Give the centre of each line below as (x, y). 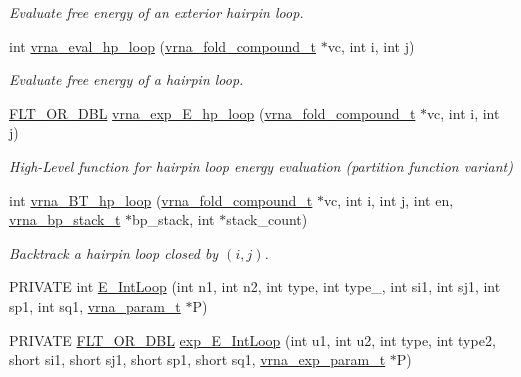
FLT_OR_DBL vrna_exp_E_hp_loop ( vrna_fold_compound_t (212, 112)
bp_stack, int (173, 219)
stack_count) (267, 219)
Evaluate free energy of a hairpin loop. (126, 79)
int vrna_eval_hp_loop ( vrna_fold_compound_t (163, 45)
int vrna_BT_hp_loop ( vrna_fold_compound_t (161, 199)
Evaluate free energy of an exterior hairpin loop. (156, 12)
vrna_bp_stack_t (65, 219)
